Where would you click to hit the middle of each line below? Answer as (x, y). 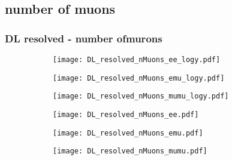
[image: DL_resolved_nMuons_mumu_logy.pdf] (141, 96)
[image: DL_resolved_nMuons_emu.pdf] (128, 133)
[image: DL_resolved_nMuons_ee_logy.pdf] (137, 60)
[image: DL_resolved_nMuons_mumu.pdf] (130, 151)
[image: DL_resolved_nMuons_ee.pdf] (126, 114)
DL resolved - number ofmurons (84, 38)
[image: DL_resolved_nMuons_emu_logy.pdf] (139, 78)
